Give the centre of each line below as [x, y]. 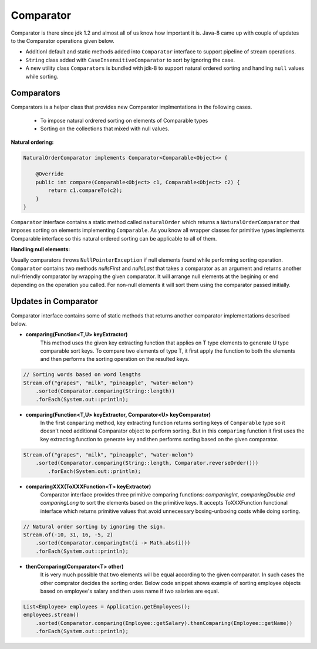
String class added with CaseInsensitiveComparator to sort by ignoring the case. [130, 60]
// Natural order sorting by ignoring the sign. [95, 526]
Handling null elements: [41, 249]
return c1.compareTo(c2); [85, 190]
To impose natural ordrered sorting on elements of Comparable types [124, 120]
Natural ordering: [32, 142]
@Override [50, 174]
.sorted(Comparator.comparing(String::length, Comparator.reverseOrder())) [147, 463]
